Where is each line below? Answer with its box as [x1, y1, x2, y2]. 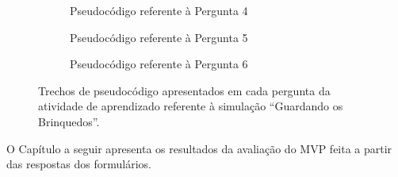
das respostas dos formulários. [6, 156, 151, 172]
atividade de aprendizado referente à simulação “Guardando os [38, 98, 343, 114]
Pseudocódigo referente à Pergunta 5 [70, 29, 248, 45]
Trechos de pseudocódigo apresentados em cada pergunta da [38, 82, 331, 98]
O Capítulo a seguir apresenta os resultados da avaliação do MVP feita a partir [6, 140, 392, 156]
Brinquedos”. [38, 113, 100, 129]
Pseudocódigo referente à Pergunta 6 [70, 56, 248, 72]
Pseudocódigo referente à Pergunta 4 [70, 2, 248, 18]
